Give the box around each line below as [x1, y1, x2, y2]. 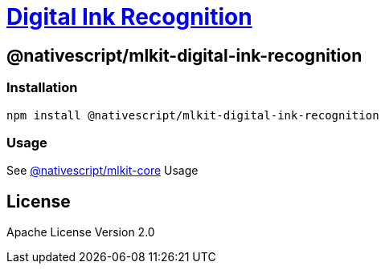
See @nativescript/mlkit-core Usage [6, 163, 199, 178]
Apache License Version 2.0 [6, 225, 155, 240]
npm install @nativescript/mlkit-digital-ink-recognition [6, 108, 379, 122]
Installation [6, 79, 78, 96]
